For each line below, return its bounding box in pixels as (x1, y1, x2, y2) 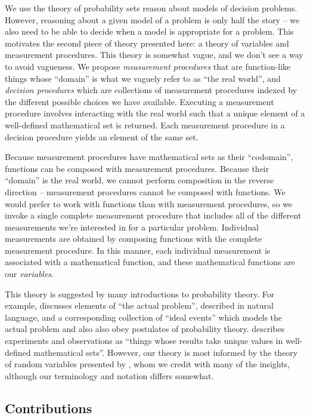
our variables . (5, 268, 54, 280)
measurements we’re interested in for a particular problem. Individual (5, 220, 259, 233)
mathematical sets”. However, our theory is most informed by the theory (33, 346, 298, 358)
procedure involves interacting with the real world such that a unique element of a (5, 107, 305, 119)
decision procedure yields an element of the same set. (5, 130, 199, 143)
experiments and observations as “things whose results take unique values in (5, 334, 283, 347)
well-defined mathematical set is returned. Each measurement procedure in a (5, 118, 285, 131)
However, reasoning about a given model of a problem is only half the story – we (5, 13, 300, 26)
